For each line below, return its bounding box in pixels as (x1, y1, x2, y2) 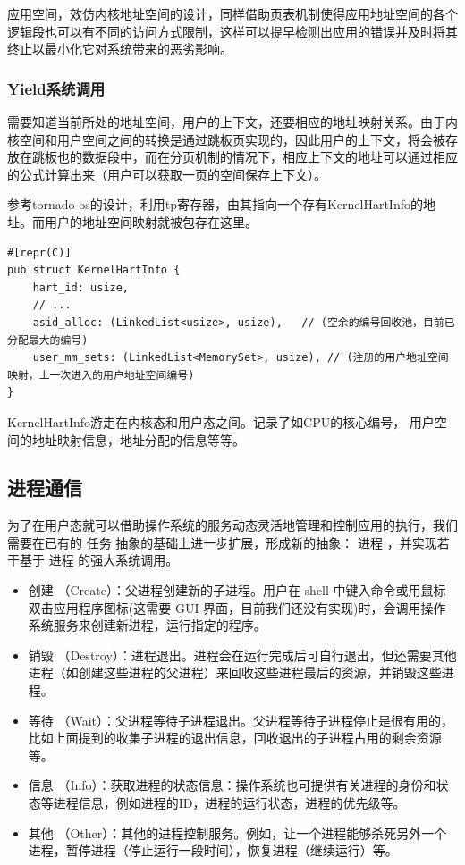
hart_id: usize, (32, 281, 130, 294)
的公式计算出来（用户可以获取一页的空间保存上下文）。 (7, 164, 326, 183)
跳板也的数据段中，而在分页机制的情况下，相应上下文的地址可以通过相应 (31, 147, 458, 166)
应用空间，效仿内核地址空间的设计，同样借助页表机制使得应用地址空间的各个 (7, 4, 458, 22)
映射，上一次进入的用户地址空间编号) (7, 368, 195, 382)
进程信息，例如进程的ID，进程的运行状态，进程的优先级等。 (53, 794, 406, 812)
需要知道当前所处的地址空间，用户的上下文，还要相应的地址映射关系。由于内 (7, 113, 458, 130)
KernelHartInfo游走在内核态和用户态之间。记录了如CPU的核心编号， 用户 (7, 412, 435, 431)
